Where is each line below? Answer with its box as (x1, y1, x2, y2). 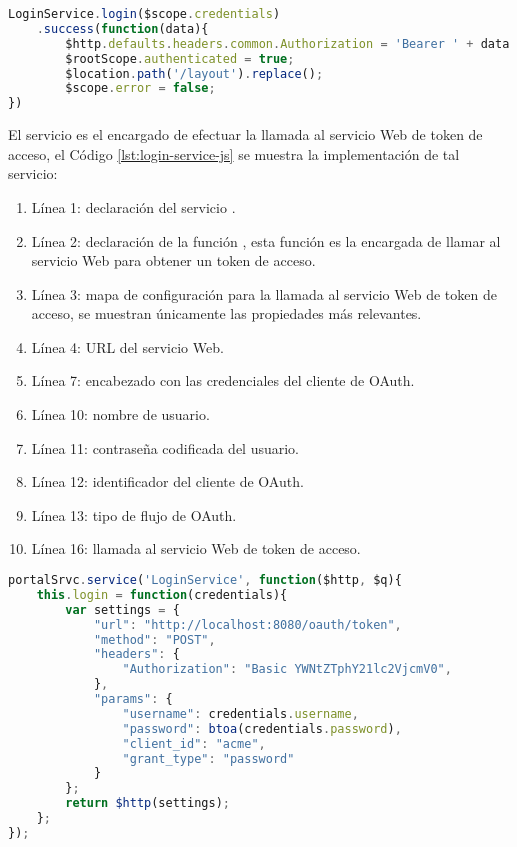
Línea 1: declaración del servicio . (31, 196, 236, 217)
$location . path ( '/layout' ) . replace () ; (65, 66, 324, 81)
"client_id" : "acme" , (122, 736, 266, 751)
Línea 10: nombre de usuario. (31, 404, 210, 425)
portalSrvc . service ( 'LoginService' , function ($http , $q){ (8, 573, 402, 588)
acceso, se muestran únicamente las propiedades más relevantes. (31, 303, 422, 324)
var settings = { (65, 602, 180, 617)
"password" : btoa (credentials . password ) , (122, 721, 402, 736)
